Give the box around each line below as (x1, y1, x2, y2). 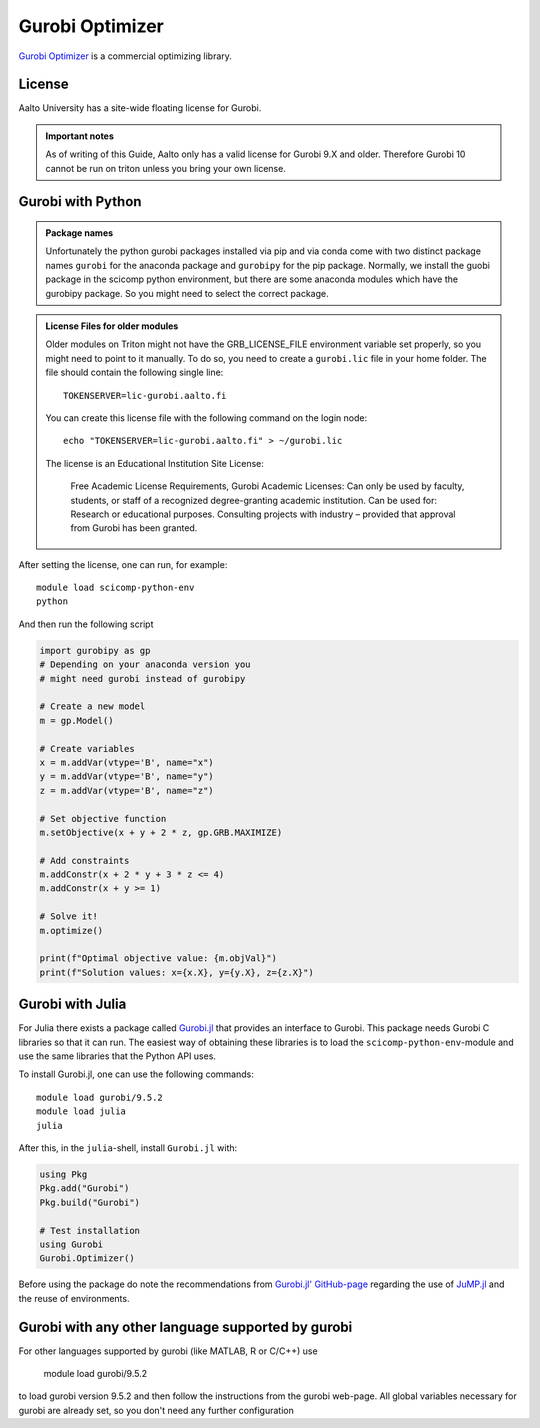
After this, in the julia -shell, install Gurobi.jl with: (18, 1142, 238, 1154)
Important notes (45, 130, 115, 142)
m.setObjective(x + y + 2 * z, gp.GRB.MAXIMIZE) (39, 826, 283, 838)
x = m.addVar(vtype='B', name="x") (39, 756, 214, 768)
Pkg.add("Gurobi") (39, 1183, 130, 1194)
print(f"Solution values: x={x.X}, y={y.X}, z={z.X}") (39, 966, 314, 978)
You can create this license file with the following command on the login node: (45, 411, 368, 424)
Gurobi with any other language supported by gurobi (18, 1318, 353, 1335)
